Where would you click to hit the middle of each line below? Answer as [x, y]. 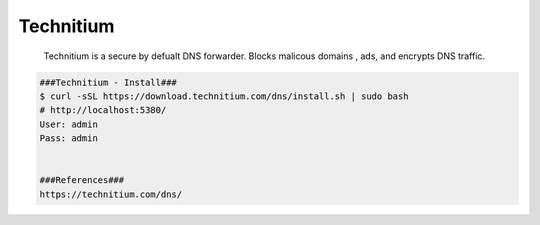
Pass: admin [69, 138]
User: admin [69, 124]
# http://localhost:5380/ [103, 110]
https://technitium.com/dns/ [111, 194]
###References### [82, 180]
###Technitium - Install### [108, 82]
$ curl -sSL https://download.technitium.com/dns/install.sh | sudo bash [224, 96]
